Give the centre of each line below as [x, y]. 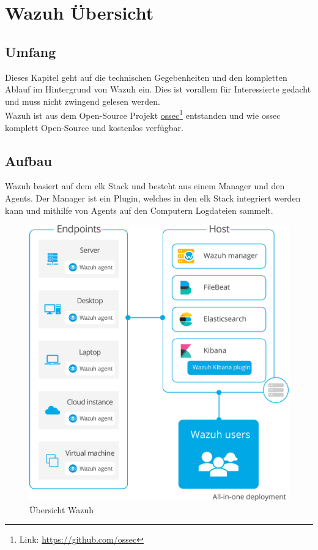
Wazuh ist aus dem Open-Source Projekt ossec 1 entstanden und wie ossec [143, 115]
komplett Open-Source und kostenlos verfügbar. [94, 127]
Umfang [31, 51]
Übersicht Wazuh [62, 509]
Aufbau [28, 160]
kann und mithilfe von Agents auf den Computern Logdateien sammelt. [139, 210]
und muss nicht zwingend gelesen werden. [83, 101]
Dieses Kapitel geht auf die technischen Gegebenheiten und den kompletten [146, 77]
